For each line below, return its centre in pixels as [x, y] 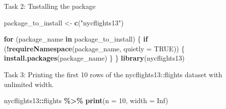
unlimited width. [29, 84]
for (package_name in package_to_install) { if [76, 39]
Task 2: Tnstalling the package [50, 6]
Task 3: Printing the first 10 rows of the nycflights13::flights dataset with [113, 74]
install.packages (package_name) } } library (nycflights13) [94, 58]
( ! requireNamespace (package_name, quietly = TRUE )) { [94, 48]
